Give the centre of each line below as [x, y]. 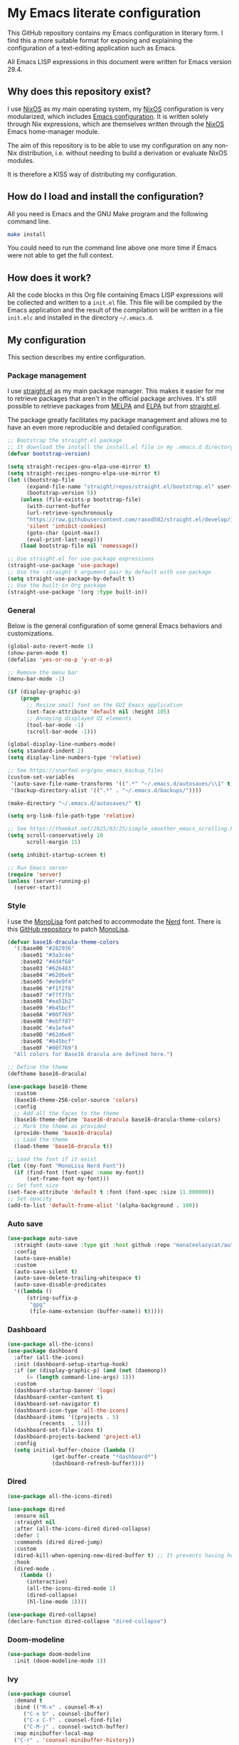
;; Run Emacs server [38, 868]
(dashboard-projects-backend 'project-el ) [78, 1437]
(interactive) [47, 1582]
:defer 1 [27, 1536]
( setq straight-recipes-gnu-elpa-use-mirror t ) [79, 466]
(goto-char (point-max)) [63, 533]
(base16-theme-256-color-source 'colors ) [76, 1100]
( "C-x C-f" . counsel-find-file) [73, 1720]
